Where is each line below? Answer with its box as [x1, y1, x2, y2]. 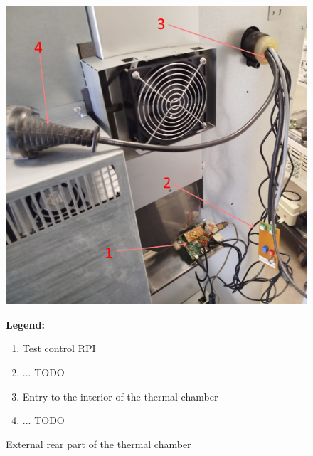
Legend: [6, 317, 45, 332]
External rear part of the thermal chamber [6, 436, 191, 451]
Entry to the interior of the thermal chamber [22, 388, 218, 403]
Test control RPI [22, 341, 96, 356]
